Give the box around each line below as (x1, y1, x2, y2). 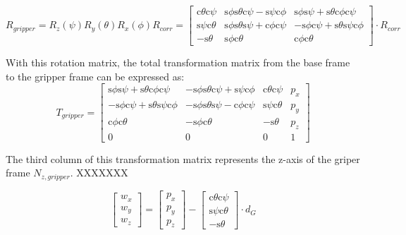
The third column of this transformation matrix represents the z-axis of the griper (6, 151, 360, 166)
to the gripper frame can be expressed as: (6, 68, 185, 83)
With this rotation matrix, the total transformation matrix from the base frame (6, 55, 350, 70)
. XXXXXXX (70, 165, 128, 180)
